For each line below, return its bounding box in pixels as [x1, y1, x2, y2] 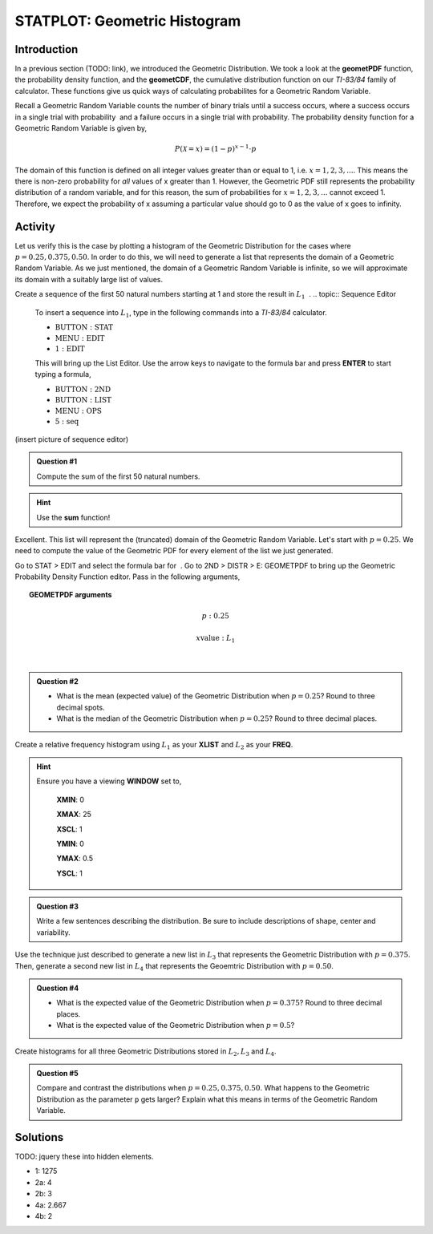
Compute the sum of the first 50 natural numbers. [36, 471, 200, 481]
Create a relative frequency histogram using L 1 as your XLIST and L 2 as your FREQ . [14, 739, 293, 751]
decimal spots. [56, 702, 105, 712]
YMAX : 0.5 [56, 854, 94, 864]
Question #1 [36, 457, 78, 467]
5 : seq [55, 417, 79, 427]
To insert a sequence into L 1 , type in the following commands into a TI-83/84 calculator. [34, 307, 328, 319]
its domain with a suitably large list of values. [14, 274, 164, 284]
